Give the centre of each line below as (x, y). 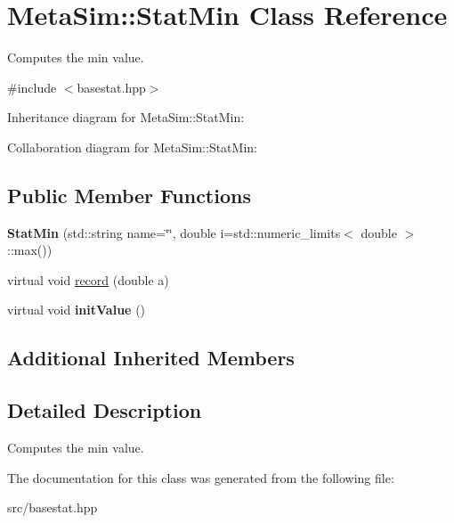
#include (32, 87)
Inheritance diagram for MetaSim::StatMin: (126, 117)
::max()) (30, 250)
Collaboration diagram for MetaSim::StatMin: (132, 147)
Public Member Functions (129, 195)
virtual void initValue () (77, 310)
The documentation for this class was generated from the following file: (201, 477)
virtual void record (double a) (88, 279)
